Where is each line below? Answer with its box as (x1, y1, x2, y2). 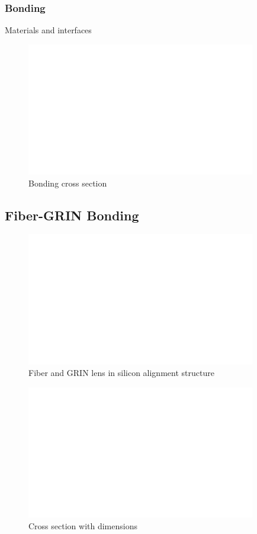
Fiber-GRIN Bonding (5, 206, 139, 224)
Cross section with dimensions (28, 519, 137, 532)
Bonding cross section (28, 176, 107, 189)
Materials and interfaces (5, 24, 92, 36)
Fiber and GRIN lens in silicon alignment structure (28, 366, 214, 379)
